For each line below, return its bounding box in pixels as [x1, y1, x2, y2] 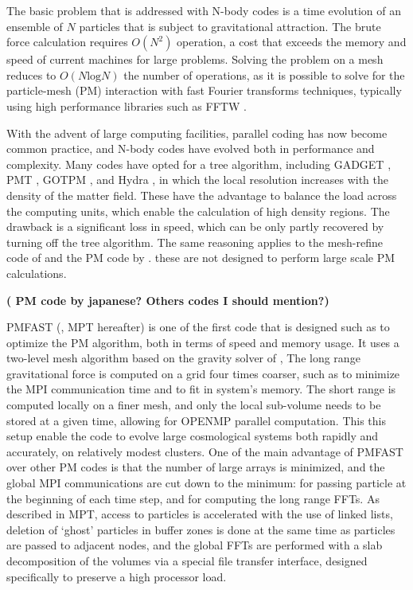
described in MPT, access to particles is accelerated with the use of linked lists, [6, 506, 393, 522]
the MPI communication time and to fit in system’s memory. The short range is [6, 381, 396, 397]
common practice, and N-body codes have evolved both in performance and [6, 140, 375, 157]
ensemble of [6, 18, 63, 34]
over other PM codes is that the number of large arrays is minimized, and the [6, 459, 385, 475]
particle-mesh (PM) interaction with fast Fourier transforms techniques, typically [6, 82, 402, 99]
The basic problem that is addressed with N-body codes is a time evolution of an [6, 2, 401, 18]
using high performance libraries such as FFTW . [6, 97, 247, 114]
